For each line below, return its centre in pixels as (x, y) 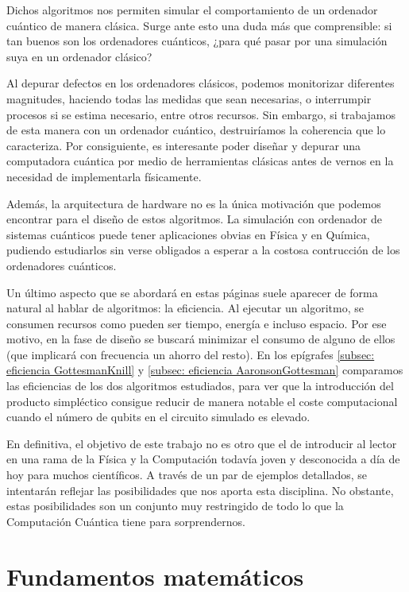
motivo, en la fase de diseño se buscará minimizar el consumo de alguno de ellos (201, 339)
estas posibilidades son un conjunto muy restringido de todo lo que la (175, 506)
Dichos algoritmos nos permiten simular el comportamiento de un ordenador (192, 10)
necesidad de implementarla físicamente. (104, 176)
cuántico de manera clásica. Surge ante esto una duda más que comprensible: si (199, 25)
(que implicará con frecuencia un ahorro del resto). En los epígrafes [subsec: (191, 354)
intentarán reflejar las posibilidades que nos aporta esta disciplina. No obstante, (200, 490)
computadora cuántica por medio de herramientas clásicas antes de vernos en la (200, 161)
